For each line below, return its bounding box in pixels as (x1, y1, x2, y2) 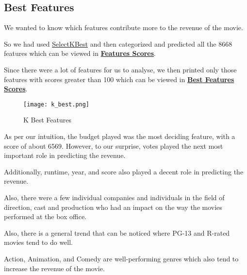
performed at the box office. (4, 211, 87, 222)
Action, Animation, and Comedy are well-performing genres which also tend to (4, 253, 239, 263)
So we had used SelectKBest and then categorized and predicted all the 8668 (4, 38, 232, 49)
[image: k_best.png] (23, 101, 90, 108)
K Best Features (23, 115, 71, 125)
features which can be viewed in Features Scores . (4, 48, 156, 58)
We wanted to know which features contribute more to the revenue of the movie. (4, 22, 243, 33)
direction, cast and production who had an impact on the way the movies (4, 202, 222, 212)
